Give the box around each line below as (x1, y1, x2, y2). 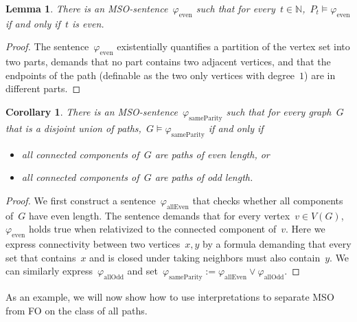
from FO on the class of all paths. (5, 303, 148, 317)
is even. (72, 16, 104, 30)
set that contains (5, 250, 76, 264)
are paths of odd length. (154, 170, 253, 184)
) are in (304, 67, 336, 82)
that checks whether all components (192, 193, 343, 207)
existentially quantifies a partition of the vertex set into (117, 39, 350, 54)
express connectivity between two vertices (5, 236, 181, 250)
